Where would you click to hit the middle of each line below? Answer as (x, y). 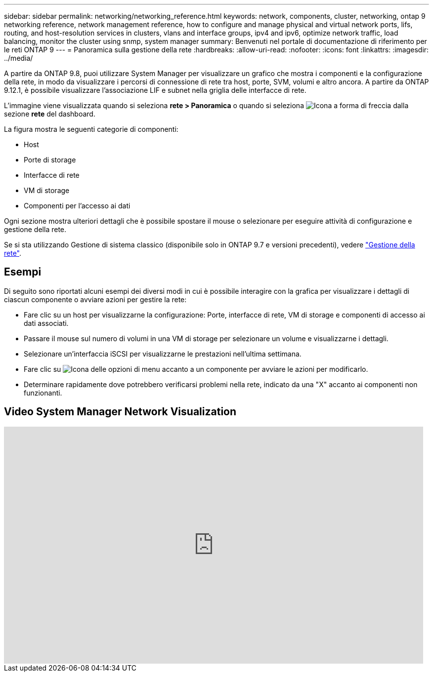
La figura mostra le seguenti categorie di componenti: (91, 129)
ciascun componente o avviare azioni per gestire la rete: (95, 299)
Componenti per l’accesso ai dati (77, 206)
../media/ (19, 58)
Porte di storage (50, 160)
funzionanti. (43, 393)
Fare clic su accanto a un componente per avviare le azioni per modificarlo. (196, 369)
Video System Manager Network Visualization (120, 412)
